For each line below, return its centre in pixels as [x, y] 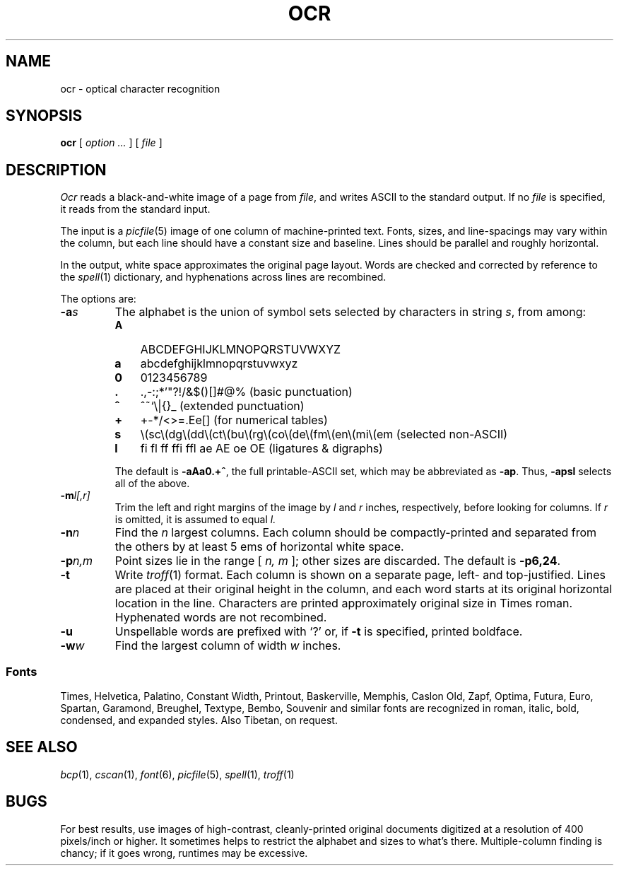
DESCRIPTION [56, 170]
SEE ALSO [42, 747]
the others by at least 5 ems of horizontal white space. [259, 547]
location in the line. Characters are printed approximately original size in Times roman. [344, 603]
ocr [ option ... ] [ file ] [111, 143]
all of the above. [152, 484]
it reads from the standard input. [135, 209]
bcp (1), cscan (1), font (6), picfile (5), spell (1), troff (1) [177, 774]
